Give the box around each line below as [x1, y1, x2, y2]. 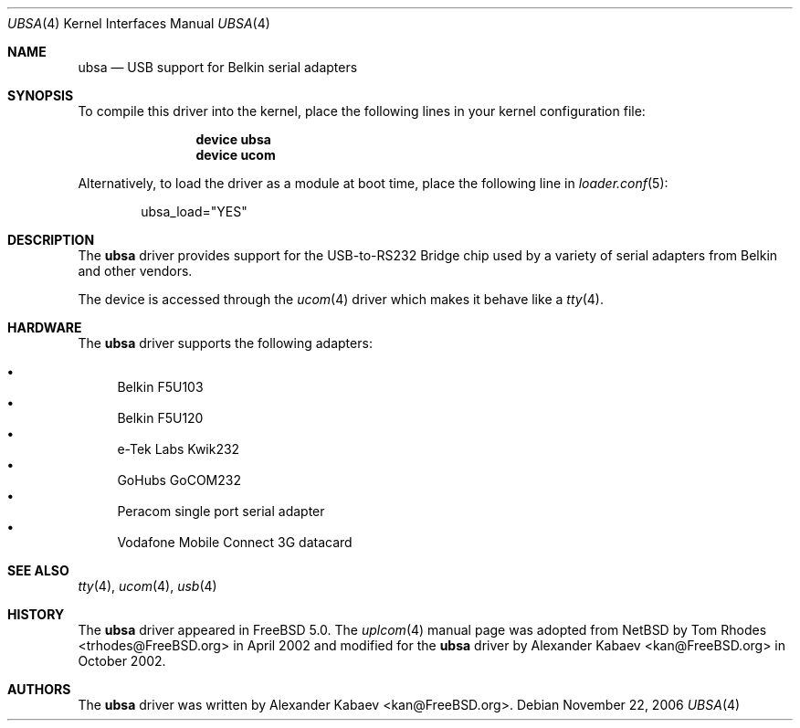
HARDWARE [7, 320, 82, 335]
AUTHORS [7, 681, 71, 697]
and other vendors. [78, 263, 193, 279]
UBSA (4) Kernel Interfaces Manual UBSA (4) [7, 16, 270, 31]
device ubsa [195, 132, 271, 147]
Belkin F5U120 [117, 410, 204, 426]
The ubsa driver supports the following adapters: [78, 335, 373, 351]
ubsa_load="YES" [141, 204, 247, 219]
